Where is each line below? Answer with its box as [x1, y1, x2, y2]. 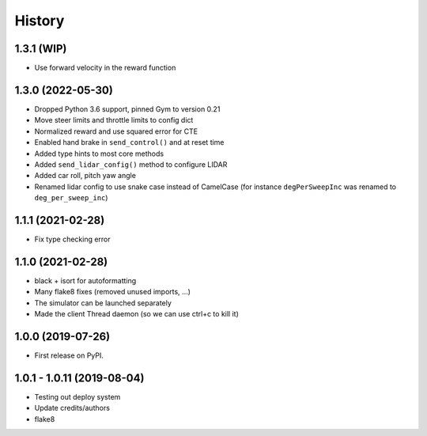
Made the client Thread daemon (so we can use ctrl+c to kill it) [34, 309, 239, 319]
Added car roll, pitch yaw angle [34, 171, 136, 180]
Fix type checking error [34, 234, 111, 244]
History [14, 12, 65, 29]
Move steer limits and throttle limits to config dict [34, 116, 194, 125]
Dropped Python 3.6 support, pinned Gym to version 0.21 [34, 104, 221, 114]
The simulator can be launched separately [34, 298, 172, 308]
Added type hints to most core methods [34, 149, 164, 158]
